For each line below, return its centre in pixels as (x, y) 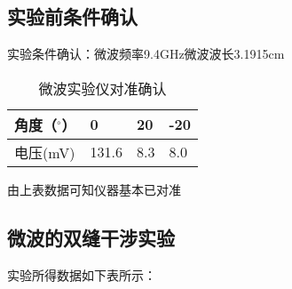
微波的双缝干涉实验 (91, 237)
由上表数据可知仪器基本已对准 (94, 189)
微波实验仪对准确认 (103, 88)
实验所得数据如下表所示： (82, 274)
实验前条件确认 (72, 16)
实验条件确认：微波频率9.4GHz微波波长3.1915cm (146, 54)
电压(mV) (45, 152)
